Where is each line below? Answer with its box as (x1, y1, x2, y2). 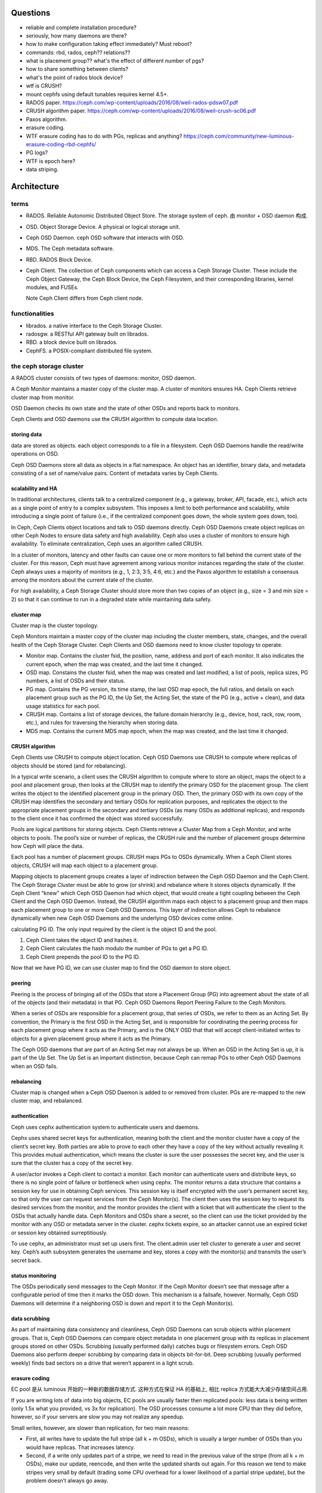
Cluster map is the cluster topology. (11, 622, 98, 629)
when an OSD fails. (11, 1062, 58, 1070)
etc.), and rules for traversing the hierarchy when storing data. (26, 719, 179, 726)
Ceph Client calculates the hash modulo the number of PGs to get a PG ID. (26, 945, 209, 952)
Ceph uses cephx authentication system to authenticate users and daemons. (11, 1123, 200, 1130)
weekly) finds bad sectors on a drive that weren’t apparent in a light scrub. (11, 1359, 194, 1366)
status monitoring (11, 1272, 57, 1279)
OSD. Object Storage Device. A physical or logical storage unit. (26, 223, 181, 230)
